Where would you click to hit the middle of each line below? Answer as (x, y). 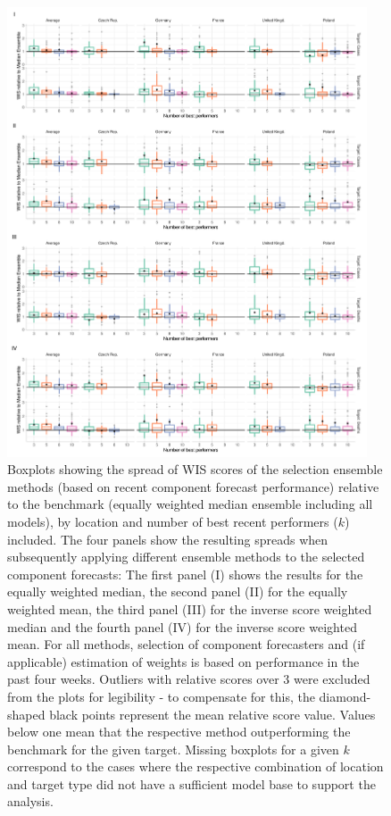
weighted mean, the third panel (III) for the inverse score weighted (190, 608)
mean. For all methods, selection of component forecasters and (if (186, 644)
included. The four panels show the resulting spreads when (168, 539)
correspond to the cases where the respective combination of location (195, 766)
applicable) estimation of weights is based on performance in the (183, 661)
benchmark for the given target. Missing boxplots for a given (173, 749)
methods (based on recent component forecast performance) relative (193, 486)
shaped (26, 714)
